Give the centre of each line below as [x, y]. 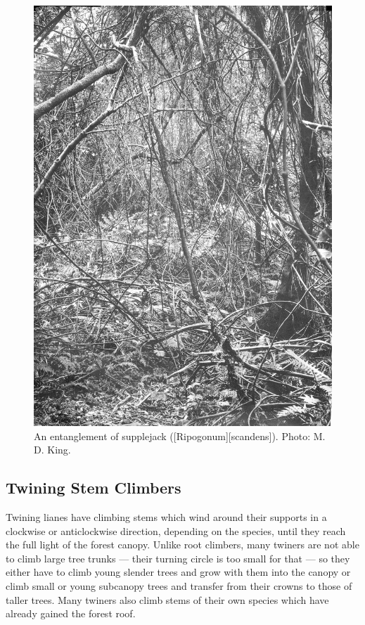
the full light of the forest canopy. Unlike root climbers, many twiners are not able [182, 545]
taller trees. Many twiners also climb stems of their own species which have [167, 599]
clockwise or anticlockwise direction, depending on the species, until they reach [176, 530]
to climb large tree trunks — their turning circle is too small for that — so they [178, 558]
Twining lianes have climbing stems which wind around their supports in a [166, 517]
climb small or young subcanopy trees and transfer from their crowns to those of [179, 585]
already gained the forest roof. [71, 613]
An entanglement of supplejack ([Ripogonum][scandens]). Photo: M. [180, 436]
